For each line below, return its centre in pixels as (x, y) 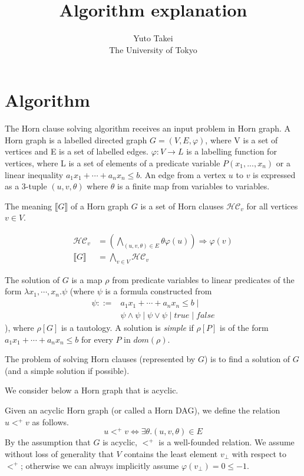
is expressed (274, 174)
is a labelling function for (232, 151)
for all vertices (272, 206)
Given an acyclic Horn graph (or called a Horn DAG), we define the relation (143, 410)
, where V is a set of (242, 139)
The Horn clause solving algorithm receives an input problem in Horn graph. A (148, 128)
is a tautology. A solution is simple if (128, 328)
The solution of (32, 279)
